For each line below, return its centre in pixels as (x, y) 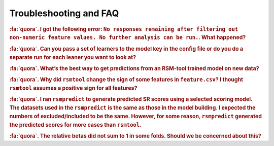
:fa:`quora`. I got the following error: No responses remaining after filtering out (124, 29)
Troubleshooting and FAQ (64, 13)
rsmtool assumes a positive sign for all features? (73, 88)
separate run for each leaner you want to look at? (73, 57)
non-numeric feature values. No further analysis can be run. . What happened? (128, 38)
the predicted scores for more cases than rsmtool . (75, 125)
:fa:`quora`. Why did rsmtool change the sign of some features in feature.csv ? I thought (126, 80)
